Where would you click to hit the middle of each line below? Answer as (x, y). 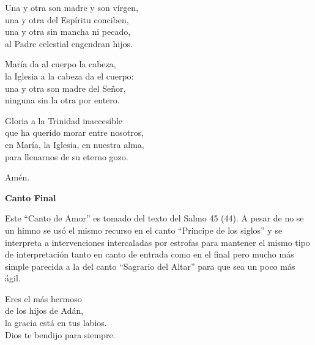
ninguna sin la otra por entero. (62, 100)
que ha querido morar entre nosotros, (75, 132)
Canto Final (31, 197)
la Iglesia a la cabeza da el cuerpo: (69, 76)
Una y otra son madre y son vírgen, (72, 7)
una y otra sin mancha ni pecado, (68, 32)
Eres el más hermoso (43, 298)
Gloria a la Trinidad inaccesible (64, 120)
